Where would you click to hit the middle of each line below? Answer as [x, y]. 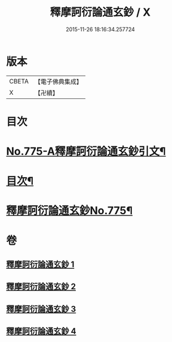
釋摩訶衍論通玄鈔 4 [41, 331]
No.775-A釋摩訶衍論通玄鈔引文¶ [86, 151]
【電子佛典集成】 [58, 82]
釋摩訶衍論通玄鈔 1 [40, 265]
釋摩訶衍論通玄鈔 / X [100, 12]
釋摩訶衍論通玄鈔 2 [41, 286]
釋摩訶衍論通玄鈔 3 [41, 309]
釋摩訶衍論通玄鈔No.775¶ [70, 211]
